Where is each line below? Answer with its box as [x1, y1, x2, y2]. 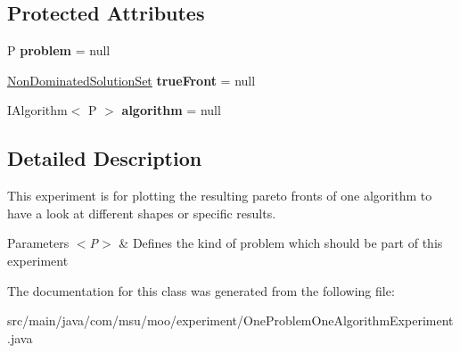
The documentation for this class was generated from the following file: [7, 281, 395, 300]
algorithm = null [121, 101, 221, 119]
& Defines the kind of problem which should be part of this [119, 234, 443, 252]
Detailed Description [7, 144, 202, 172]
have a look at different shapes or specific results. [7, 203, 276, 222]
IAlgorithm [7, 101, 68, 119]
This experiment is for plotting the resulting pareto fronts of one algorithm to [7, 186, 432, 205]
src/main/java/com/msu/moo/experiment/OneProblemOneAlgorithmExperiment [7, 311, 454, 330]
